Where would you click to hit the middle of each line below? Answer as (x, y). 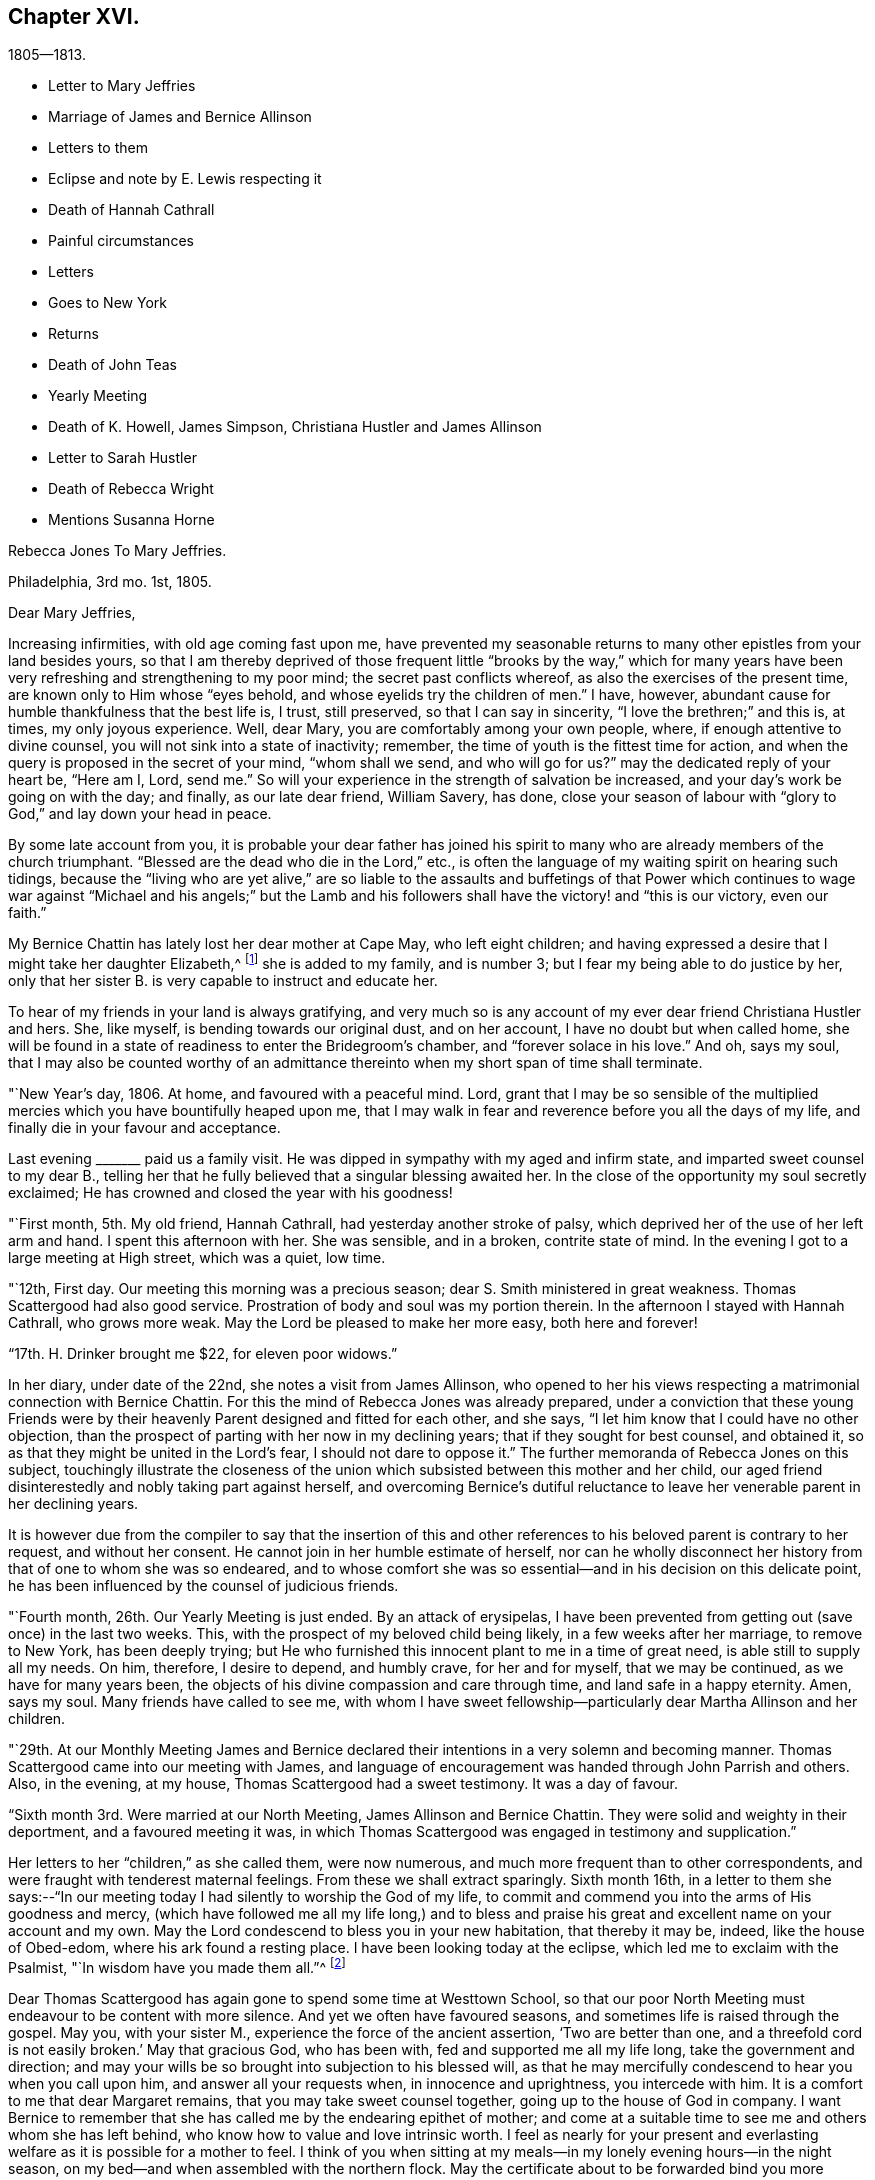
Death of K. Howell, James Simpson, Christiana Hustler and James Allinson (295, 427)
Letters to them (98, 148)
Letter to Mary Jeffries (122, 86)
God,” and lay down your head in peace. (140, 814)
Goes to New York (107, 303)
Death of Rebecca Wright (131, 489)
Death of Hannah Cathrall (131, 210)
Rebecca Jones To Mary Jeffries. (117, 551)
